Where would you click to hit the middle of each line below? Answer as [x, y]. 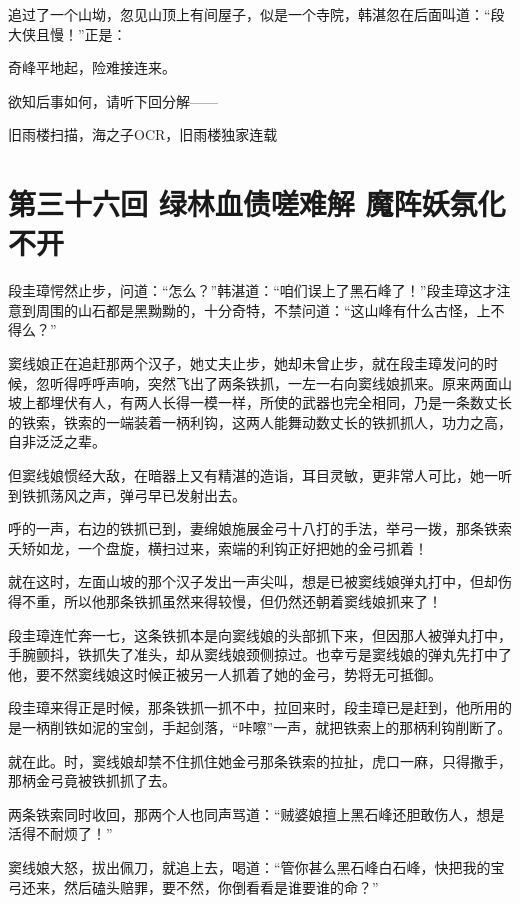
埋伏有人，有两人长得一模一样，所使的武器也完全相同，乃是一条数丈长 [280, 402]
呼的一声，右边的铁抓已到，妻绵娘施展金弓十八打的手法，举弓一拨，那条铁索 [260, 528]
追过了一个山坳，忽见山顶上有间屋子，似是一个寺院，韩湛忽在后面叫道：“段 [256, 14]
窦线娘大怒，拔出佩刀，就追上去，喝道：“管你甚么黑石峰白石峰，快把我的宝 [256, 866]
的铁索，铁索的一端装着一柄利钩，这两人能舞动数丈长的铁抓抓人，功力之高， [260, 421]
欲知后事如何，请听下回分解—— [113, 100]
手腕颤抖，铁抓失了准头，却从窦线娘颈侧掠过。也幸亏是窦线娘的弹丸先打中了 [260, 654]
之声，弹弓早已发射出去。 [161, 494]
